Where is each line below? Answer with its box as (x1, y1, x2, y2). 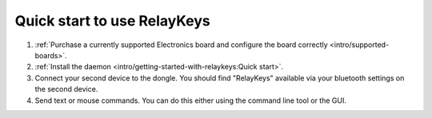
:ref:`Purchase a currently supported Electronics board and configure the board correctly (34, 40, 328, 49)
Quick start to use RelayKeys (14, 12, 211, 29)
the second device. (34, 85, 98, 94)
